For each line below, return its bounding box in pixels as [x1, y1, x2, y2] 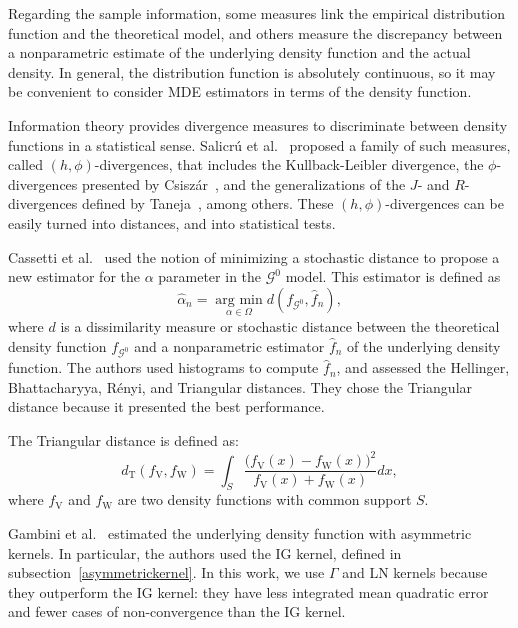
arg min [215, 292, 263, 307]
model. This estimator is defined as [285, 266, 501, 287]
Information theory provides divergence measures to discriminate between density [8, 114, 508, 135]
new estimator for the [8, 266, 140, 287]
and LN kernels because [342, 562, 488, 583]
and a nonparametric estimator [134, 335, 325, 356]
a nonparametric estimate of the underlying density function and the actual [8, 42, 471, 63]
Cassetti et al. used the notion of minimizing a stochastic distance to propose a [8, 246, 500, 267]
